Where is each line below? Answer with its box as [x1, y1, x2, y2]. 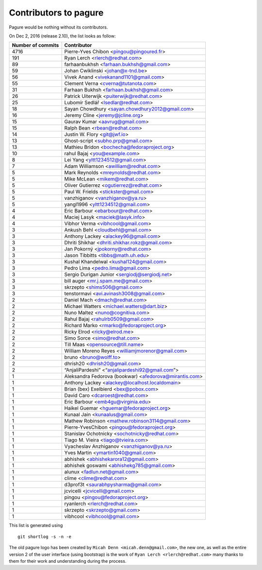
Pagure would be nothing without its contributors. [9, 24, 108, 30]
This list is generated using [9, 522, 63, 528]
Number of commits [12, 42, 59, 49]
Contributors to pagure [9, 7, 104, 18]
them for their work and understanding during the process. [9, 558, 127, 564]
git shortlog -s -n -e [17, 534, 72, 539]
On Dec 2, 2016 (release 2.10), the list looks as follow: [9, 33, 116, 39]
